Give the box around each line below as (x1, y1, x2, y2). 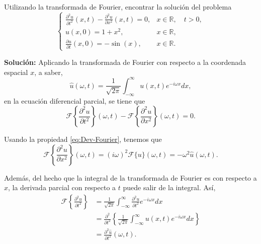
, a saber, (34, 66, 63, 77)
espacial (4, 66, 28, 77)
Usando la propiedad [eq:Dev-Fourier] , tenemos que (4, 134, 162, 144)
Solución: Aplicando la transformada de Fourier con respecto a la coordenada (4, 57, 246, 67)
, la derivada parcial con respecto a (8, 182, 116, 193)
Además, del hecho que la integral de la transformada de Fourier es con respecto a (4, 172, 257, 183)
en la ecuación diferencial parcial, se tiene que (4, 95, 145, 106)
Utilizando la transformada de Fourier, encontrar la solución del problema (4, 2, 232, 12)
